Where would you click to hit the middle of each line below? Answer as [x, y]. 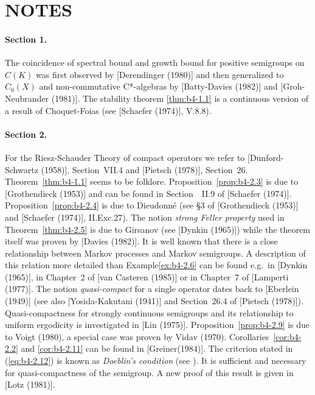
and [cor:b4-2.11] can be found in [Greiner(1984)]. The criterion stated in [157, 348]
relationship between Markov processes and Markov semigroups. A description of [155, 253]
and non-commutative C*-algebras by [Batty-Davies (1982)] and [158, 86]
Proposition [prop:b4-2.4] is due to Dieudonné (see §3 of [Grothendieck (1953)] [152, 205]
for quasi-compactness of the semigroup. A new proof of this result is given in [149, 372]
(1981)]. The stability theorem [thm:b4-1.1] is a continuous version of [180, 98]
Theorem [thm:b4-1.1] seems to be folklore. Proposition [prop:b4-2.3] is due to [152, 181]
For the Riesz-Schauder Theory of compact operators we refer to [125, 157]
